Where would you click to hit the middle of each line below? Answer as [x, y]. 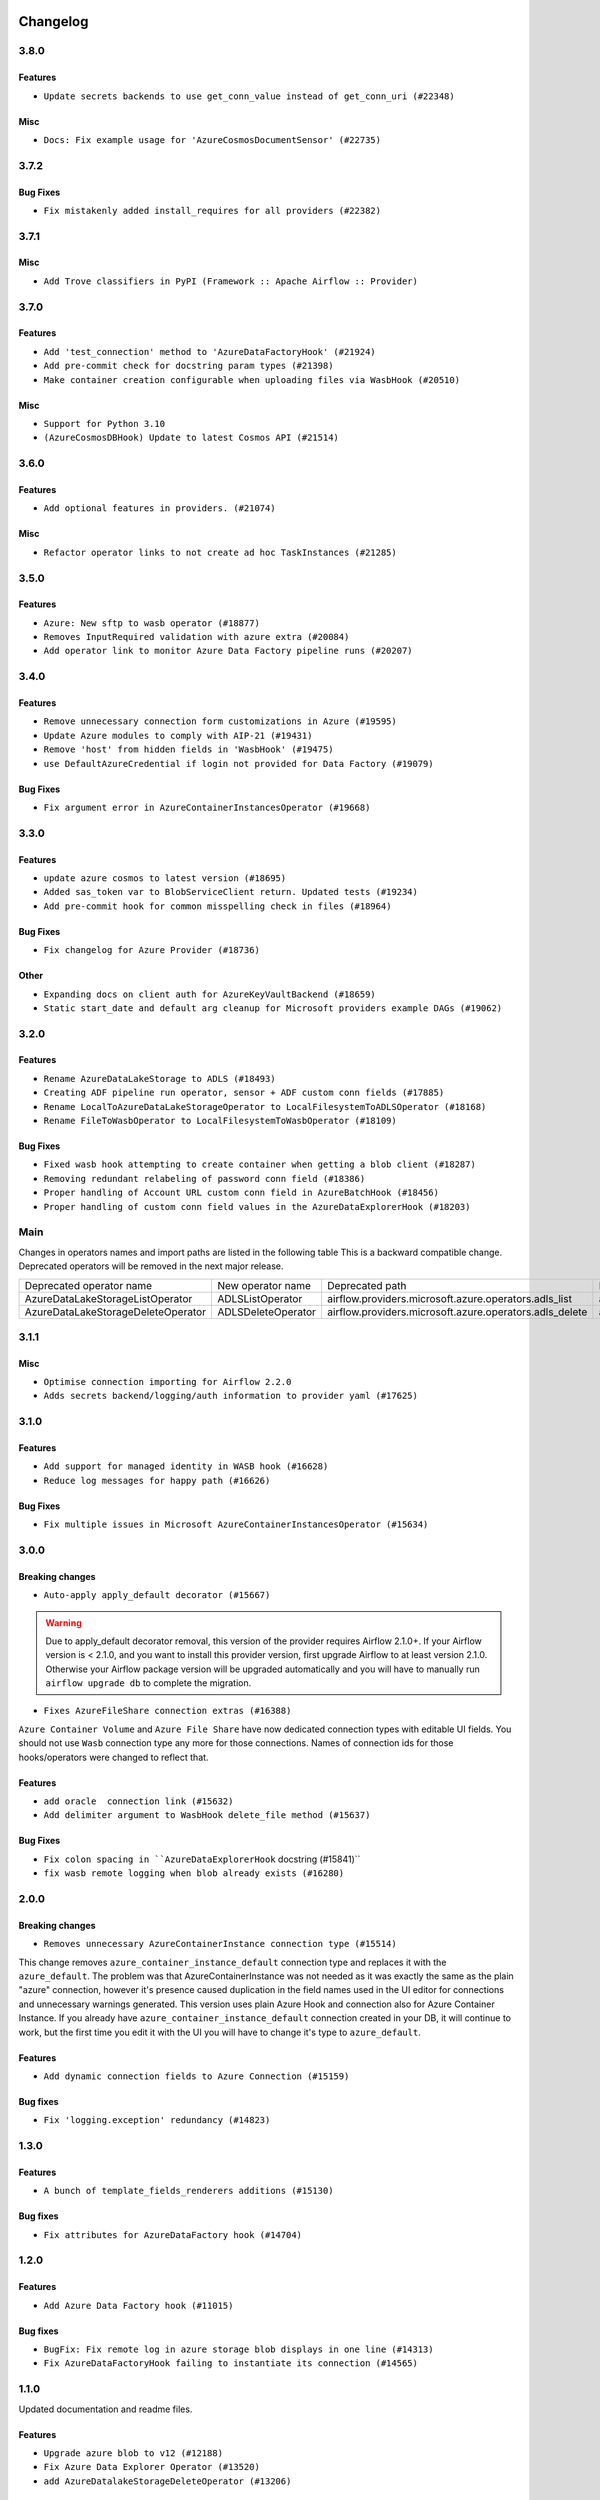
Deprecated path [366, 1285]
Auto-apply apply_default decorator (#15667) [157, 1595]
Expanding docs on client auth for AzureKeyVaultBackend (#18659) [210, 994]
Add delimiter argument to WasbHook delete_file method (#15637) [207, 1815]
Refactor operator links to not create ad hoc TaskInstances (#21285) [220, 552]
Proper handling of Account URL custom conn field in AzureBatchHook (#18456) [241, 1193]
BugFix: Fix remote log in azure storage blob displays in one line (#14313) [238, 2349]
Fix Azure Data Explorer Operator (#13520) [151, 2467]
